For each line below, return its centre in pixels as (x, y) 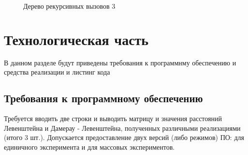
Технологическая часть (76, 39)
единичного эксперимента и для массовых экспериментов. (89, 147)
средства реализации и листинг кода (57, 72)
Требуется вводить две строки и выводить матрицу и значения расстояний (113, 118)
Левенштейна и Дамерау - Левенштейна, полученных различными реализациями (122, 128)
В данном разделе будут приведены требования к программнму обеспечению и (120, 62)
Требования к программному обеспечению (103, 98)
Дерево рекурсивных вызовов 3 (69, 6)
